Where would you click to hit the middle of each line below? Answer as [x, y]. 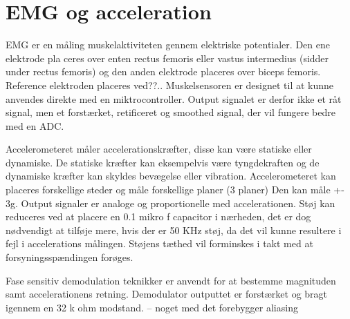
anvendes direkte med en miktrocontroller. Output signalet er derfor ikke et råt [174, 98]
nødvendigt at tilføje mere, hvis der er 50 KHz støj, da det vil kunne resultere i [174, 230]
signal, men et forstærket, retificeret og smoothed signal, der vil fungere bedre [171, 112]
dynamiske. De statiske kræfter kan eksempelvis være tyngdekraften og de [163, 162]
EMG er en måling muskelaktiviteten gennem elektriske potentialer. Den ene [168, 45]
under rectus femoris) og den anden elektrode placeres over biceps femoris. [163, 71]
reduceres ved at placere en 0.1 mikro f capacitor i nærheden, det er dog [158, 216]
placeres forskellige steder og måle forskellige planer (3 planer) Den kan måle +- [175, 190]
